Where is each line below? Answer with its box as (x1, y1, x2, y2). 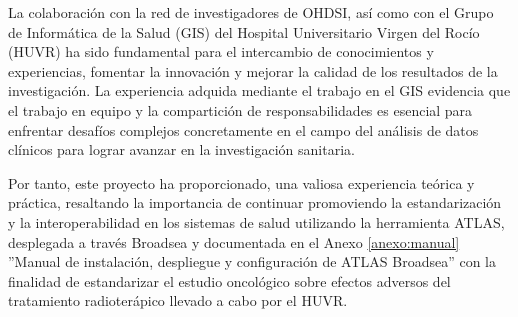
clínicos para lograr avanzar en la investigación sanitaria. (8, 139, 355, 160)
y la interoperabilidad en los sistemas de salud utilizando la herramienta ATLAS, (8, 211, 505, 232)
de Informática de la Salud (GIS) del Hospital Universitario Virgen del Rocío (8, 21, 480, 42)
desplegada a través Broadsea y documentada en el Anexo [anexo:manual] (8, 231, 460, 252)
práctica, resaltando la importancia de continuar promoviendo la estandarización (8, 192, 502, 213)
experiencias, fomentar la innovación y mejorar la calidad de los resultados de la (8, 60, 498, 81)
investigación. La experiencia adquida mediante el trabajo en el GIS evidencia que (8, 80, 511, 101)
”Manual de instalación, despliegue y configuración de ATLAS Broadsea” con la (8, 251, 496, 272)
